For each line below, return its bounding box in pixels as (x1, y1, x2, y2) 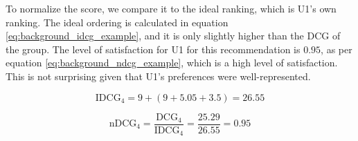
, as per (321, 41, 352, 56)
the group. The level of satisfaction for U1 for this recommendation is (6, 41, 301, 56)
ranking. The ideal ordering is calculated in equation (6, 15, 229, 29)
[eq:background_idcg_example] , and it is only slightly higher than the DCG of (6, 28, 341, 43)
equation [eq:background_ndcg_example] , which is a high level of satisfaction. (6, 55, 338, 70)
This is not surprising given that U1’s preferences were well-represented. (6, 68, 311, 83)
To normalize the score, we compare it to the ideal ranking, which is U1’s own (6, 1, 337, 15)
